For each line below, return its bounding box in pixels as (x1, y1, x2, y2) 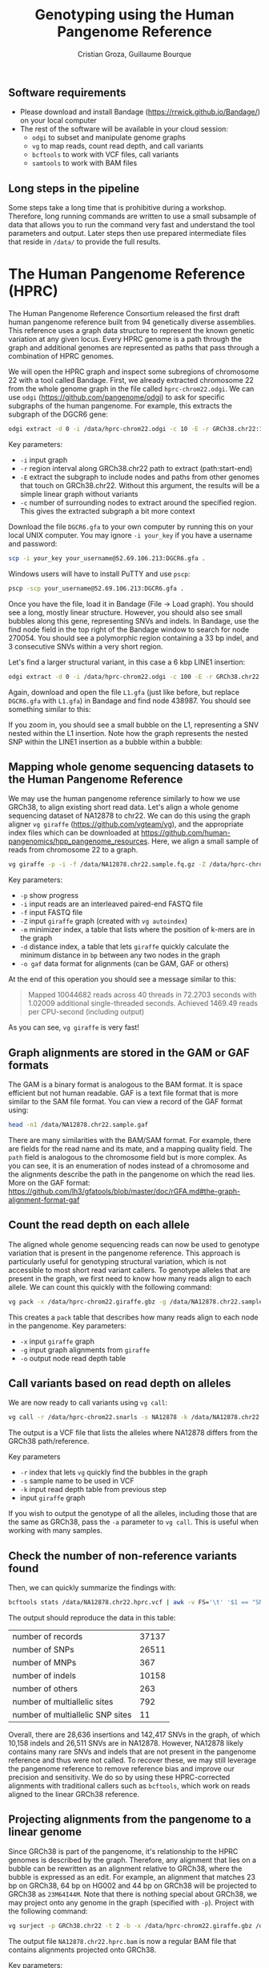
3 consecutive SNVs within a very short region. (8, 641, 163, 651)
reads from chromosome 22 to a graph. (8, 845, 139, 855)
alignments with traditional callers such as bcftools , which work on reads (8, 1781, 251, 1791)
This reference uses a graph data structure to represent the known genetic (8, 326, 255, 335)
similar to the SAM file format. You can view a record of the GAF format (8, 1097, 243, 1107)
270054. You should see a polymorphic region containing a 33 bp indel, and (8, 632, 259, 643)
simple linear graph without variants (19, 489, 139, 498)
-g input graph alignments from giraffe (19, 1344, 151, 1354)
